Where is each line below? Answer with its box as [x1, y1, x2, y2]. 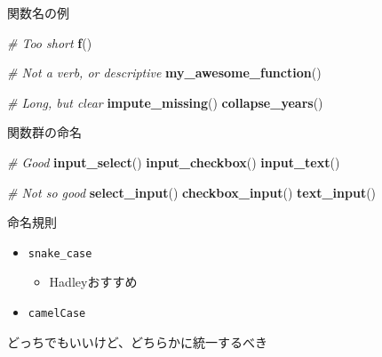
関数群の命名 [7, 123, 82, 142]
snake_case [28, 247, 92, 260]
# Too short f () [7, 33, 92, 52]
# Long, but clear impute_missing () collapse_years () [7, 93, 323, 111]
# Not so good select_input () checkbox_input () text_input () [7, 183, 377, 201]
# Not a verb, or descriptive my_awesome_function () [7, 63, 322, 82]
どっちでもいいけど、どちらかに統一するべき [7, 332, 268, 351]
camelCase [28, 307, 86, 320]
